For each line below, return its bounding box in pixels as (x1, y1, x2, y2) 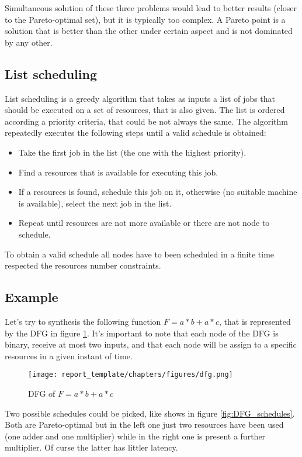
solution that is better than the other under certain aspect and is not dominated (5, 25, 293, 37)
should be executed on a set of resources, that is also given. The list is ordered (5, 104, 285, 116)
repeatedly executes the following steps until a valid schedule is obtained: (5, 126, 266, 139)
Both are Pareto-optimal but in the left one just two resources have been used (5, 418, 284, 431)
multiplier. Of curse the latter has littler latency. (5, 441, 178, 453)
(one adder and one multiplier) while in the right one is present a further (5, 429, 266, 442)
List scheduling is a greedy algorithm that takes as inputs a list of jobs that (5, 92, 275, 104)
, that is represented (219, 315, 291, 327)
